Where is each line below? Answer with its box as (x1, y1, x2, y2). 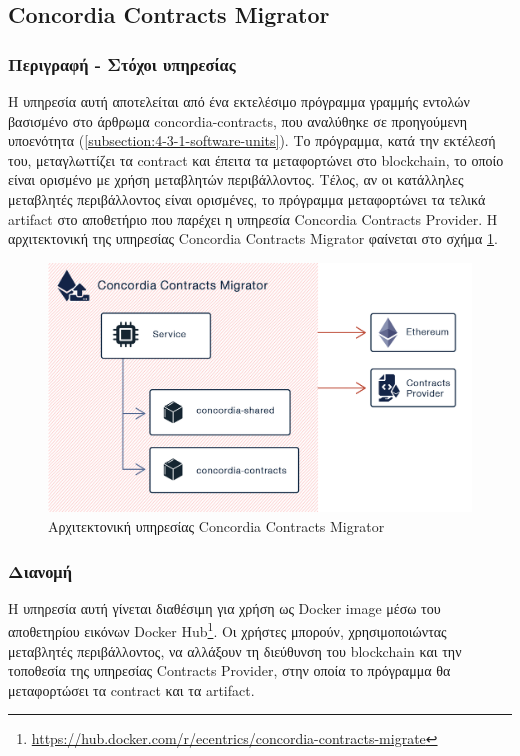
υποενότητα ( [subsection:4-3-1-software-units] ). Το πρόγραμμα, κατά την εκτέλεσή (8, 130, 496, 151)
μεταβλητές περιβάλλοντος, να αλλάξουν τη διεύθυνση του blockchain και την (8, 640, 462, 661)
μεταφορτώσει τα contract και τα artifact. (8, 679, 255, 700)
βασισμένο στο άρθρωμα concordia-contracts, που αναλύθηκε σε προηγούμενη (8, 110, 467, 131)
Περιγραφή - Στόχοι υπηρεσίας (8, 51, 236, 76)
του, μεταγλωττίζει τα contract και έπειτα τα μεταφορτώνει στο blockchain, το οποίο (8, 149, 504, 170)
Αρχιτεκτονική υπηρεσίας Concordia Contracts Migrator (48, 516, 385, 537)
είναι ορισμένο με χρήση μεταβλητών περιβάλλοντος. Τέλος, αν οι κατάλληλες (8, 169, 464, 190)
